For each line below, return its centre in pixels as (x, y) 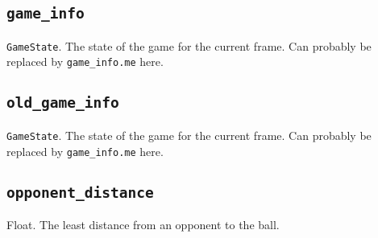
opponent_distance (80, 192)
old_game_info (63, 103)
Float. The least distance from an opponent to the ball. (143, 224)
